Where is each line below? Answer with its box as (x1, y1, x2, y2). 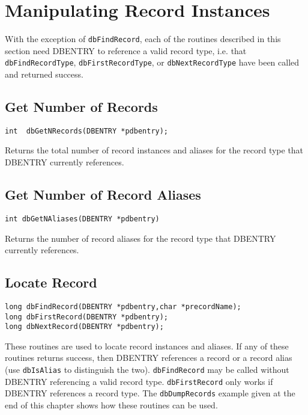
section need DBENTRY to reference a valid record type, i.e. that (5, 44, 247, 57)
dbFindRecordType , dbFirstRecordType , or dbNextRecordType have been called (5, 56, 300, 69)
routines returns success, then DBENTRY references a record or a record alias (5, 351, 292, 364)
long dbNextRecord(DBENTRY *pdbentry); (5, 322, 164, 331)
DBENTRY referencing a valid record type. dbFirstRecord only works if (5, 375, 273, 387)
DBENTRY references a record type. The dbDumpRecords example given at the (5, 387, 295, 399)
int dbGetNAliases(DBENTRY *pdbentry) (5, 214, 160, 223)
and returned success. (5, 68, 83, 81)
